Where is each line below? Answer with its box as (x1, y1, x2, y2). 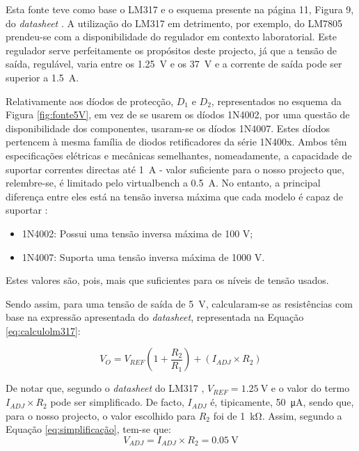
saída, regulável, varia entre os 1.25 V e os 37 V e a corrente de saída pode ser (6, 56, 342, 71)
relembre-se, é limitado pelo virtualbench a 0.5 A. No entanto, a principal (6, 175, 321, 190)
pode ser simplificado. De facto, (50, 395, 184, 409)
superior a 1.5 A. (6, 70, 79, 84)
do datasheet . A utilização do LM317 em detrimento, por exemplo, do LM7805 (6, 15, 343, 30)
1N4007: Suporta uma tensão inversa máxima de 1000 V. (22, 249, 265, 264)
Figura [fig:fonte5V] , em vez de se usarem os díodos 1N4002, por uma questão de (6, 107, 350, 122)
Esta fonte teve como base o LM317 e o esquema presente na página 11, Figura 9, (6, 2, 354, 16)
